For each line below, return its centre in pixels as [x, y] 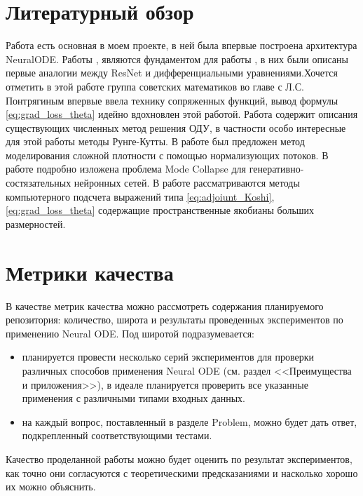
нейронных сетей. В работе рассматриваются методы [187, 183]
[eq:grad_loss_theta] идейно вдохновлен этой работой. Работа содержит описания [182, 114]
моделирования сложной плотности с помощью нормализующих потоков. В [167, 155]
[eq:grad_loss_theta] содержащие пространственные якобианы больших [160, 210]
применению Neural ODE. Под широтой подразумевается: [130, 333]
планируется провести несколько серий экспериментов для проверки [168, 357]
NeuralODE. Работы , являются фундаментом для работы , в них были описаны [177, 59]
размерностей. [36, 223]
